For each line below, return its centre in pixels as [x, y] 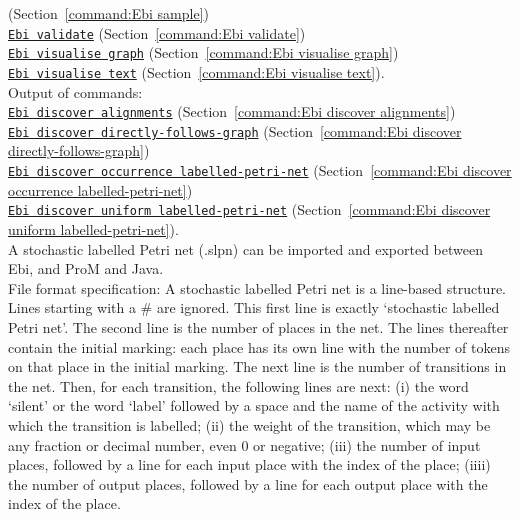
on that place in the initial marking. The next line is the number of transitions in [257, 366]
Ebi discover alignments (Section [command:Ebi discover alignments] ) [232, 111]
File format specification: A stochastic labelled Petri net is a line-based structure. [257, 287]
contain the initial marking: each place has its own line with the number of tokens [259, 346]
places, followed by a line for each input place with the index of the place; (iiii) [249, 464]
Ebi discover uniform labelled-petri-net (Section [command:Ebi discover [249, 209]
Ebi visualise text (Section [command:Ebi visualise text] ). [196, 71]
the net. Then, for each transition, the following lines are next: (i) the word [238, 385]
